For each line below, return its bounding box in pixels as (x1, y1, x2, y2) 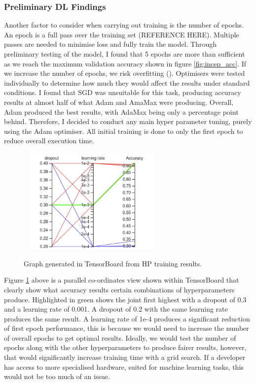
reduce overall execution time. (4, 135, 94, 146)
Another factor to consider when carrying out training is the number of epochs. (4, 20, 244, 30)
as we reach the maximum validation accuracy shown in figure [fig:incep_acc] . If (4, 58, 247, 68)
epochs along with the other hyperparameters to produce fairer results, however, (4, 342, 247, 352)
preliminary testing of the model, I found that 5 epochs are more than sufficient (4, 49, 245, 59)
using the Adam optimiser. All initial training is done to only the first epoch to (4, 126, 243, 136)
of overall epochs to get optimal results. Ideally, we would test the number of (4, 332, 236, 343)
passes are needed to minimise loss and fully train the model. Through (4, 39, 217, 49)
